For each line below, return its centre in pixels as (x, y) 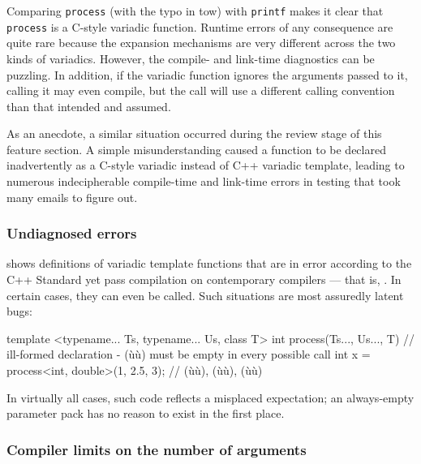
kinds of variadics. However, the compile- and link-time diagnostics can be (191, 58)
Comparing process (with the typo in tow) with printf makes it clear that (195, 11)
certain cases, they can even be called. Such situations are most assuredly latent (205, 295)
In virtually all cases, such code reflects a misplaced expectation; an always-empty (210, 397)
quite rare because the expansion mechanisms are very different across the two (201, 43)
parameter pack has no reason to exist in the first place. (146, 413)
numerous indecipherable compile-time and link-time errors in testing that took (204, 181)
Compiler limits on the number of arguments (157, 449)
